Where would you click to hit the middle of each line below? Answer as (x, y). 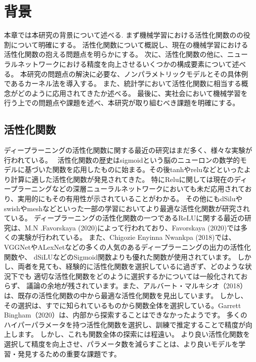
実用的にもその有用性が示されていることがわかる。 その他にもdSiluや (130, 199)
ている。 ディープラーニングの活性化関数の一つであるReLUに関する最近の (124, 218)
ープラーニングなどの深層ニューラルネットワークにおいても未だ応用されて (125, 189)
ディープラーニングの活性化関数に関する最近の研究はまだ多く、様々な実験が (128, 150)
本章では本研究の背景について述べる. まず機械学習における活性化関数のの (124, 35)
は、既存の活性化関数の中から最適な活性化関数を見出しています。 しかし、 (126, 295)
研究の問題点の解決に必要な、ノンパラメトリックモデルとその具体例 (137, 73)
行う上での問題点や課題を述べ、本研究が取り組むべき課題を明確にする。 (122, 103)
